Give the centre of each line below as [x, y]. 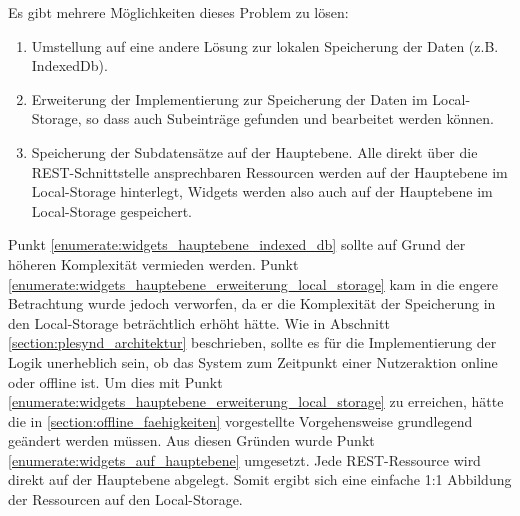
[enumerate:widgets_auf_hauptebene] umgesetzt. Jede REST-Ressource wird [244, 459]
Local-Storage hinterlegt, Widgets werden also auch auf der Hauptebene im [262, 191]
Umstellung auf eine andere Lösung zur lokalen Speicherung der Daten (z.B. [265, 45]
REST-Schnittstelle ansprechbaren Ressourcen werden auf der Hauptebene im [269, 171]
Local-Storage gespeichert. [111, 210]
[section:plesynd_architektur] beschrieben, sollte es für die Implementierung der [252, 342]
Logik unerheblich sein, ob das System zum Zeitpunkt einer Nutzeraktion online [253, 361]
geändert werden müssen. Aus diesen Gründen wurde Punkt [191, 440]
